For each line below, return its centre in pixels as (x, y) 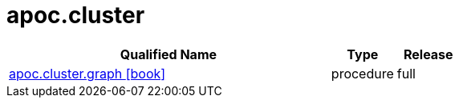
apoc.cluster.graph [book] (87, 73)
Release (428, 54)
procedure (362, 73)
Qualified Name (169, 54)
